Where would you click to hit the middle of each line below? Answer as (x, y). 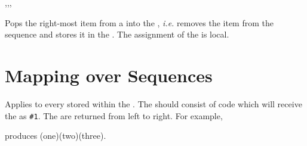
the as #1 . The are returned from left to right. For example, (114, 115)
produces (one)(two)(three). (56, 136)
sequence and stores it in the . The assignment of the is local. (117, 34)
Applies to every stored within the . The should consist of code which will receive (153, 103)
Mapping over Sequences (109, 75)
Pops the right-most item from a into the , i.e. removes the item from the (139, 22)
